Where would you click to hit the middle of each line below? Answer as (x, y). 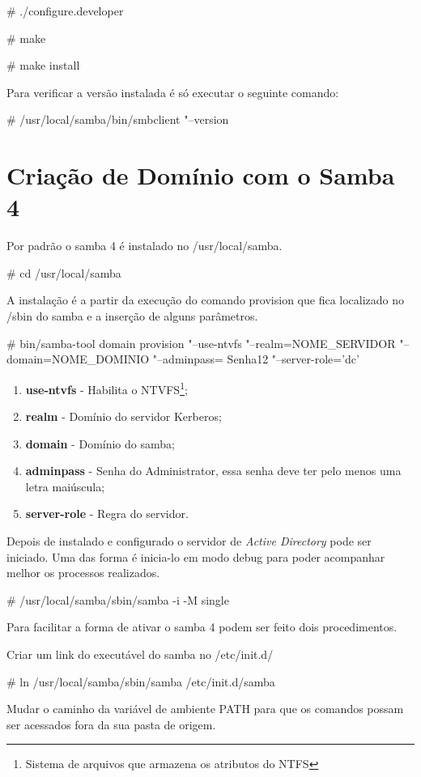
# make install (43, 65)
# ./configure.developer (65, 11)
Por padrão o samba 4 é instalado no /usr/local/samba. (145, 246)
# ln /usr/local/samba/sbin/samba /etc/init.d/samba (141, 681)
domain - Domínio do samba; (100, 443)
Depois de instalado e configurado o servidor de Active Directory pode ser (189, 541)
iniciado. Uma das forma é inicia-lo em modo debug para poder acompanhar (196, 556)
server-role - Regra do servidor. (107, 514)
